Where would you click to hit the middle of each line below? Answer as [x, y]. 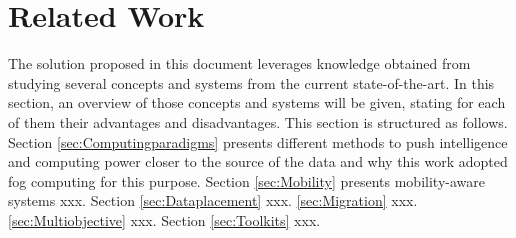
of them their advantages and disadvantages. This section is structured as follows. [258, 121]
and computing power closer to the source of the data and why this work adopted [258, 161]
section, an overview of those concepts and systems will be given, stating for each [257, 102]
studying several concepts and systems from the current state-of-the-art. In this [251, 82]
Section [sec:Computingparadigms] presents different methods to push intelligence [258, 141]
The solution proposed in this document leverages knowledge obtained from [239, 63]
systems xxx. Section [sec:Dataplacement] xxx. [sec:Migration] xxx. [213, 200]
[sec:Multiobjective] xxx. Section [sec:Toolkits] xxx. [164, 219]
